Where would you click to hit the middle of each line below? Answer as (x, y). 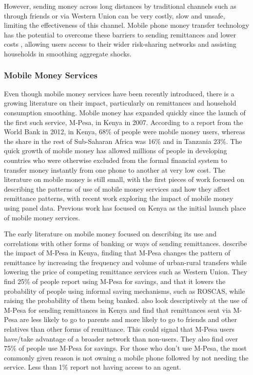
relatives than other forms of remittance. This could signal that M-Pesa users (119, 329)
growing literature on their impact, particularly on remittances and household (120, 103)
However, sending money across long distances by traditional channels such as (120, 6)
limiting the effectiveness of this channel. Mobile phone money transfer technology (126, 25)
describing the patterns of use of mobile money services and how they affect (117, 188)
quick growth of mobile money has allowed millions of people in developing (116, 151)
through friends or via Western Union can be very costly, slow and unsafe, (115, 15)
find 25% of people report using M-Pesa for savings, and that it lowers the (115, 281)
